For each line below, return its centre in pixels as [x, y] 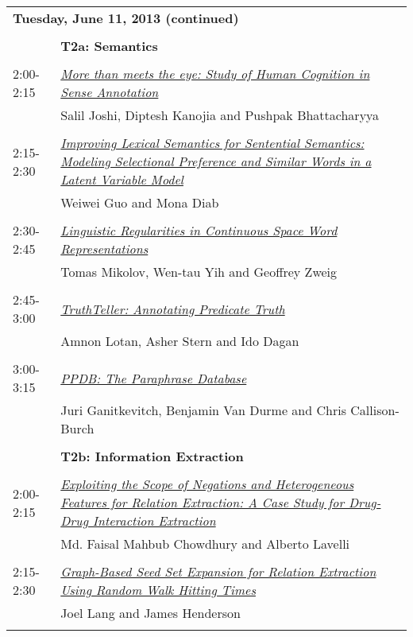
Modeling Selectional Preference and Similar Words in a [216, 161]
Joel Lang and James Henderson [151, 613]
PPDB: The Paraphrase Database [154, 378]
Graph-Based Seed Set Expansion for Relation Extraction [218, 571]
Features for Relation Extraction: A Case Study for [203, 502]
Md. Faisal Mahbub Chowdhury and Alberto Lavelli [205, 544]
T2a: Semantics [109, 46]
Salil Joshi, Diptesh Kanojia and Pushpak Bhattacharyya [220, 115]
